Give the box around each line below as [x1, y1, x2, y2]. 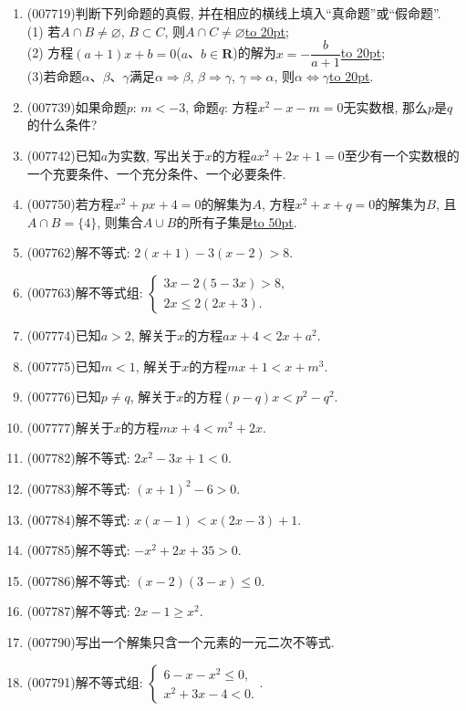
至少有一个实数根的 [344, 146, 460, 165]
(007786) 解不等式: [26, 570, 130, 590]
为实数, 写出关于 [108, 146, 205, 165]
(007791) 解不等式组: [26, 672, 143, 691]
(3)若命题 [26, 67, 82, 86]
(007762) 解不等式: [26, 243, 130, 262]
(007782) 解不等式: [26, 448, 130, 467]
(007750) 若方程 [26, 194, 114, 214]
